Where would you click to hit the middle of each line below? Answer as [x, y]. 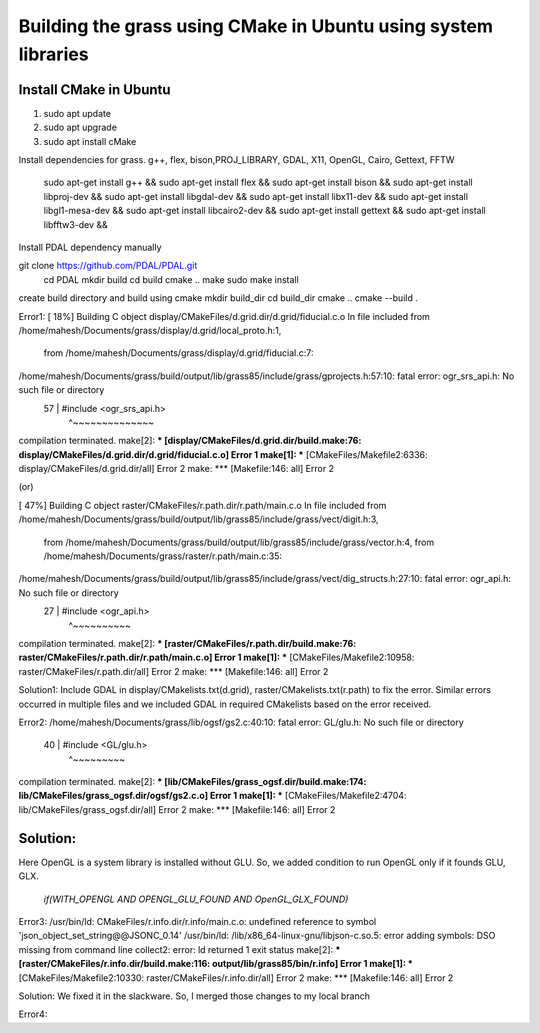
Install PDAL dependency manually [90, 247]
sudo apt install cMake [90, 141]
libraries [53, 54]
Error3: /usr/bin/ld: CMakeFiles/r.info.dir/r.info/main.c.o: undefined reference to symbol [197, 921]
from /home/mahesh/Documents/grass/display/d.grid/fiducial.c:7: [178, 353]
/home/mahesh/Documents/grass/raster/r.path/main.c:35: [163, 556]
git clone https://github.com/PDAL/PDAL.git [108, 266]
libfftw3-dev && [76, 224]
